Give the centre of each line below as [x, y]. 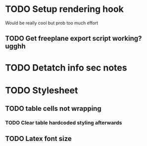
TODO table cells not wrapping [53, 109]
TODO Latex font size [38, 139]
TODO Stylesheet [42, 90]
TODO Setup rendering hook [64, 9]
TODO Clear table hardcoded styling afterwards [64, 123]
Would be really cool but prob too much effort [52, 23]
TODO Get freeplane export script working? [73, 38]
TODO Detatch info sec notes [66, 68]
